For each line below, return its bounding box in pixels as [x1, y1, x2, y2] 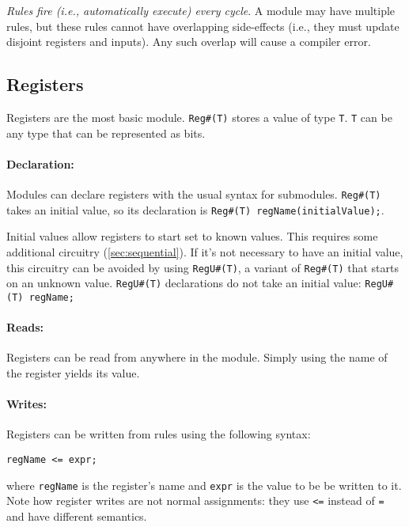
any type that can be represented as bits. [6, 124, 206, 141]
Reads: [6, 319, 44, 336]
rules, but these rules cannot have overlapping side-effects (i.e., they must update [6, 17, 400, 34]
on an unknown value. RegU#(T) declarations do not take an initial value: [6, 275, 362, 291]
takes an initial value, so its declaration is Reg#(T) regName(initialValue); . [6, 201, 384, 218]
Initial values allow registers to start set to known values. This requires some [6, 228, 378, 245]
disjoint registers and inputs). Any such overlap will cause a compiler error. [6, 33, 371, 50]
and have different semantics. [6, 507, 147, 524]
